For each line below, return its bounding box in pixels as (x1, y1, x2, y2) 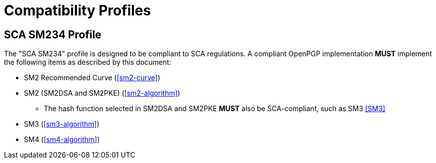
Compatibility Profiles (4, 2, 151, 19)
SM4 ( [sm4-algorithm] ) (24, 135, 100, 144)
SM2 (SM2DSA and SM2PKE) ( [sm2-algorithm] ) (24, 89, 180, 98)
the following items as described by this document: (4, 58, 171, 67)
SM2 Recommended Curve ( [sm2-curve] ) (24, 73, 160, 82)
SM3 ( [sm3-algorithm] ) (24, 120, 100, 129)
